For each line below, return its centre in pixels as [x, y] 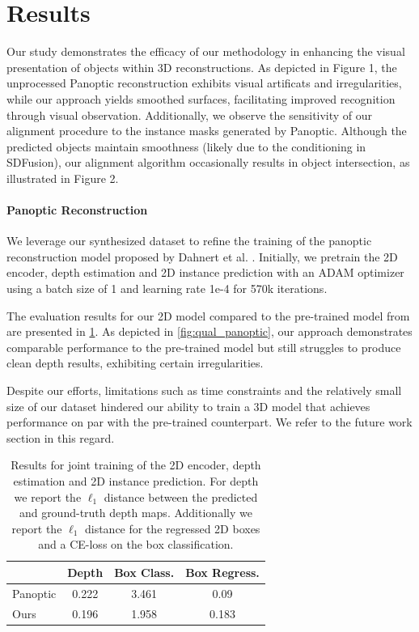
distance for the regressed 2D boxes [172, 528]
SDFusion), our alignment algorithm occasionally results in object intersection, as [208, 162]
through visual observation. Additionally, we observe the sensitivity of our [190, 115]
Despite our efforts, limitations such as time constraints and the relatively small [204, 390]
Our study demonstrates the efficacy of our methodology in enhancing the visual [206, 51]
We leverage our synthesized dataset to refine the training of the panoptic [189, 241]
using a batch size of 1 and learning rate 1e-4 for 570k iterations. [167, 288]
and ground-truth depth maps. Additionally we [135, 513]
